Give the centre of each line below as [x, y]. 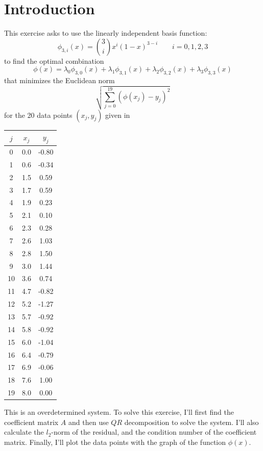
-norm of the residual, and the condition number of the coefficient [154, 432]
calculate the [24, 432]
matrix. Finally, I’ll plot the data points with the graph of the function [115, 442]
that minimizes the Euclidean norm [59, 80]
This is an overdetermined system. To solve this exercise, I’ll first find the [119, 412]
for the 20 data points [38, 115]
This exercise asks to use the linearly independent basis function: [106, 33]
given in [118, 115]
